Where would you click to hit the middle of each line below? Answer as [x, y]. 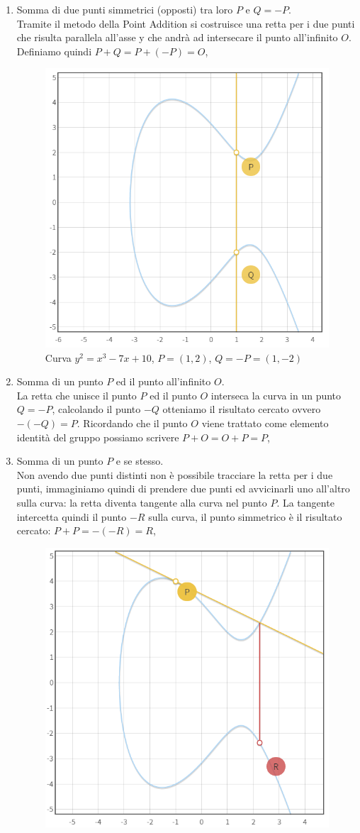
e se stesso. [140, 461]
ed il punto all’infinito [163, 381]
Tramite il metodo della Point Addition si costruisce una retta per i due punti [186, 23]
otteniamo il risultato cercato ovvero [242, 409]
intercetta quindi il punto [72, 516]
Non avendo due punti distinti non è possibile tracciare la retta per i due [175, 474]
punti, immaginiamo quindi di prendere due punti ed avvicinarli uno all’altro [183, 489]
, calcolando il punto [96, 409]
